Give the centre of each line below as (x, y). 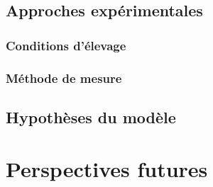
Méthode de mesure (64, 78)
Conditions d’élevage (66, 45)
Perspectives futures (107, 169)
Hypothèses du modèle (91, 117)
